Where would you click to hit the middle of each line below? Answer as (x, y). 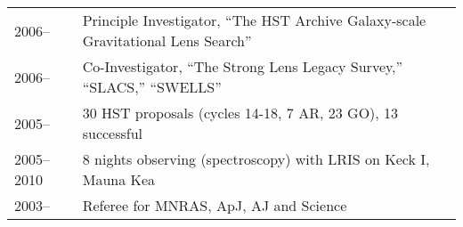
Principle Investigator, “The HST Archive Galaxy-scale (254, 20)
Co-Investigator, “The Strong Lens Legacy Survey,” (243, 66)
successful (113, 133)
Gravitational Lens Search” (167, 41)
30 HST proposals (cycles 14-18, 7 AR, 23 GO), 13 (240, 113)
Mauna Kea (119, 179)
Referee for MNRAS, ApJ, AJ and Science (215, 205)
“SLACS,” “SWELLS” (152, 87)
